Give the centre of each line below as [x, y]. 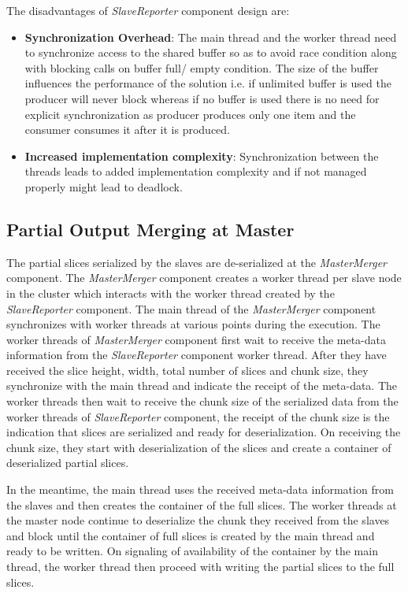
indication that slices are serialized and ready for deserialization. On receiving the [204, 432]
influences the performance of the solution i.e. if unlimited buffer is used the [208, 83]
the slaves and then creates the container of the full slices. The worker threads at [202, 504]
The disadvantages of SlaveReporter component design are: [148, 10]
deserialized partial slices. [68, 463]
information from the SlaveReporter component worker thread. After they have [197, 355]
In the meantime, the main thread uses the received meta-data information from [200, 489]
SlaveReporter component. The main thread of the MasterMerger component [191, 308]
